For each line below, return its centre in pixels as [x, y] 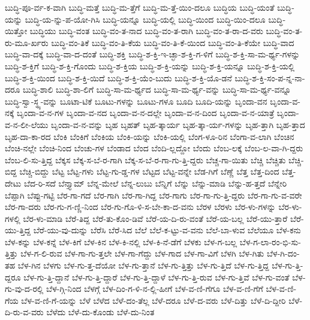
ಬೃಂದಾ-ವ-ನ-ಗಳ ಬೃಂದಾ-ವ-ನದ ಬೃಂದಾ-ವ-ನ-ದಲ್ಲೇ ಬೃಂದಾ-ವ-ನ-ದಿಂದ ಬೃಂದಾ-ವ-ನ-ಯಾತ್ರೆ [146, 113]
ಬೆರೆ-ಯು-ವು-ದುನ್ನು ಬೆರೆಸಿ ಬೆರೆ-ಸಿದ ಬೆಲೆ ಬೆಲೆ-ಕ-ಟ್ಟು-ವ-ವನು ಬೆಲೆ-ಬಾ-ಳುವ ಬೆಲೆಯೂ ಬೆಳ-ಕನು [167, 230]
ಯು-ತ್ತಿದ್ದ [18, 230]
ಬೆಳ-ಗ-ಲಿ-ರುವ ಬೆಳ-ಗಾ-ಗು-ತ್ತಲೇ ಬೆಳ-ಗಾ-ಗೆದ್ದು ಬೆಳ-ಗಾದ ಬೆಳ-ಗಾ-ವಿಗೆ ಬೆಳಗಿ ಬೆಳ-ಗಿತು [142, 253]
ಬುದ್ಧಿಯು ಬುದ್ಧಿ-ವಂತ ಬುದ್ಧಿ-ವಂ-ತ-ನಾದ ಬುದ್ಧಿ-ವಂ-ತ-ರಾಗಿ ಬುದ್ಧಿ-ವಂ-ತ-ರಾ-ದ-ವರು [146, 31]
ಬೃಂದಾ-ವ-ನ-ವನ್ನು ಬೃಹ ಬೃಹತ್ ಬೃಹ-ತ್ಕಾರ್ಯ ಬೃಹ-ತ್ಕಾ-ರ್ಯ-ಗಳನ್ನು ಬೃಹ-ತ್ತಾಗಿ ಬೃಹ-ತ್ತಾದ [178, 124]
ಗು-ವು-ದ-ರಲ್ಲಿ [24, 289]
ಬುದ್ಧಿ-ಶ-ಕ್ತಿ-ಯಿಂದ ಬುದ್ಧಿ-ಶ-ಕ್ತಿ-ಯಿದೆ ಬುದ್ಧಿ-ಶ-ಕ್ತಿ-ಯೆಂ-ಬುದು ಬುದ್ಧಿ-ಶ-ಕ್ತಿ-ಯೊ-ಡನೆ [118, 77]
